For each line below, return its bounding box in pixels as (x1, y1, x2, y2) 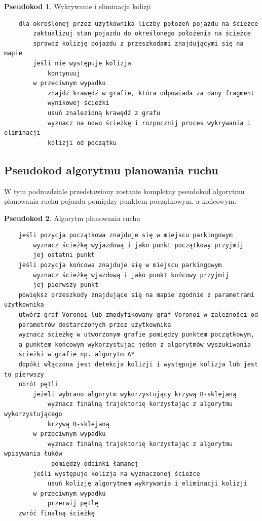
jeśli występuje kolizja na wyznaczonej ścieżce (33, 470, 200, 477)
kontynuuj (47, 69, 81, 77)
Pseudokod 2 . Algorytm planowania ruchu (4, 212, 140, 223)
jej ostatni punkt (33, 251, 95, 259)
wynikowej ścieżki (47, 99, 109, 107)
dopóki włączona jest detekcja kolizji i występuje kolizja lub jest (18, 361, 258, 368)
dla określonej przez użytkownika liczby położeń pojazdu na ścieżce (18, 20, 258, 27)
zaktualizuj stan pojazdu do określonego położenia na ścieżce (33, 30, 251, 38)
